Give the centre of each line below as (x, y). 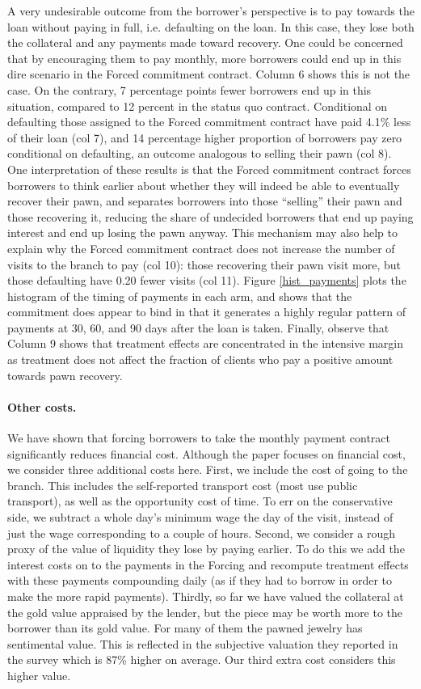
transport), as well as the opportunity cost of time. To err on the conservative (200, 501)
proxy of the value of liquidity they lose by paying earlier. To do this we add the (206, 549)
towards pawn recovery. (65, 375)
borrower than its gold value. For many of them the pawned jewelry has (185, 628)
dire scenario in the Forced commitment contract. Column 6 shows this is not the (209, 74)
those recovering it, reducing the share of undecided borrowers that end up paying (210, 216)
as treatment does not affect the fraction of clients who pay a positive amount (200, 359)
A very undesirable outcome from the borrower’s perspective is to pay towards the (211, 11)
